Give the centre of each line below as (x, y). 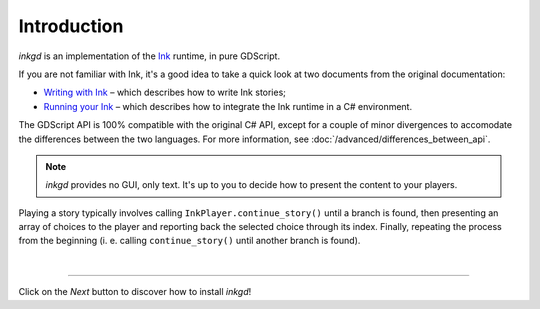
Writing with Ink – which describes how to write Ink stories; (165, 92)
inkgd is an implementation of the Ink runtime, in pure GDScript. (149, 56)
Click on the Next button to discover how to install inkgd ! (135, 292)
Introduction (71, 26)
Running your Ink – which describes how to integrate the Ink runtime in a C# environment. (228, 106)
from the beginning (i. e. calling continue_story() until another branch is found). (189, 241)
